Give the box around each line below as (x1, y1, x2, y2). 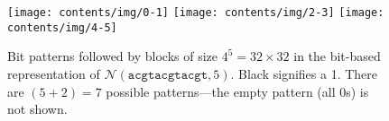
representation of (7, 64, 100, 82)
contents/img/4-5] (7, 21, 117, 34)
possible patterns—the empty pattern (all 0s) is (106, 82, 369, 100)
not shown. (7, 99, 68, 118)
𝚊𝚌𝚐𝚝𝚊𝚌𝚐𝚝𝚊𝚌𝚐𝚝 (127, 68, 208, 82)
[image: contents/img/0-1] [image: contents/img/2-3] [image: (7, 6, 384, 19)
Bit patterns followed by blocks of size (7, 47, 218, 65)
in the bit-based (293, 47, 381, 65)
